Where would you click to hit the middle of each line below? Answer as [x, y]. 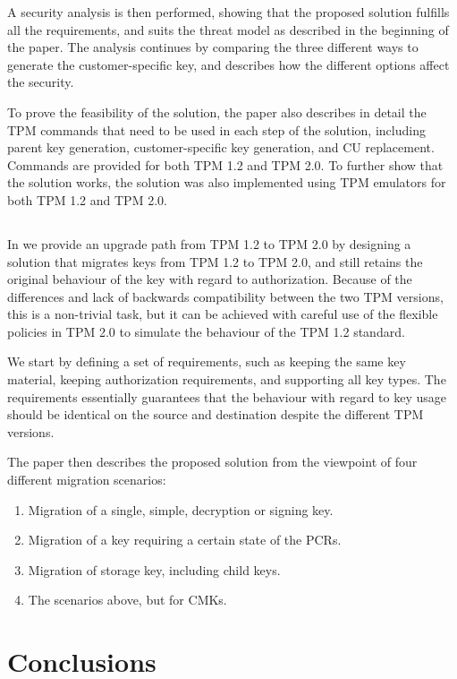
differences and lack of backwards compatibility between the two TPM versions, [225, 296]
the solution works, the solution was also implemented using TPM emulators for [227, 182]
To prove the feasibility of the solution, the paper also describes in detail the [217, 112]
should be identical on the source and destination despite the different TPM [216, 414]
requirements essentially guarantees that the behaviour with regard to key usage [227, 396]
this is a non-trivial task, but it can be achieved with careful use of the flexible [223, 314]
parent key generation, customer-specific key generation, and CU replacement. [221, 147]
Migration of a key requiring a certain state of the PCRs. [185, 540]
